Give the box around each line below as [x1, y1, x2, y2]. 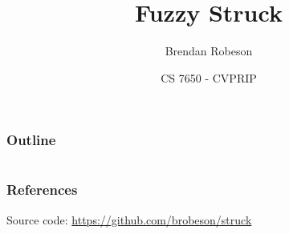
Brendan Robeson [165, 42, 253, 59]
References [6, 180, 78, 200]
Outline [6, 130, 56, 150]
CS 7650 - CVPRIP [161, 69, 257, 86]
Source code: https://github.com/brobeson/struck [6, 211, 252, 228]
